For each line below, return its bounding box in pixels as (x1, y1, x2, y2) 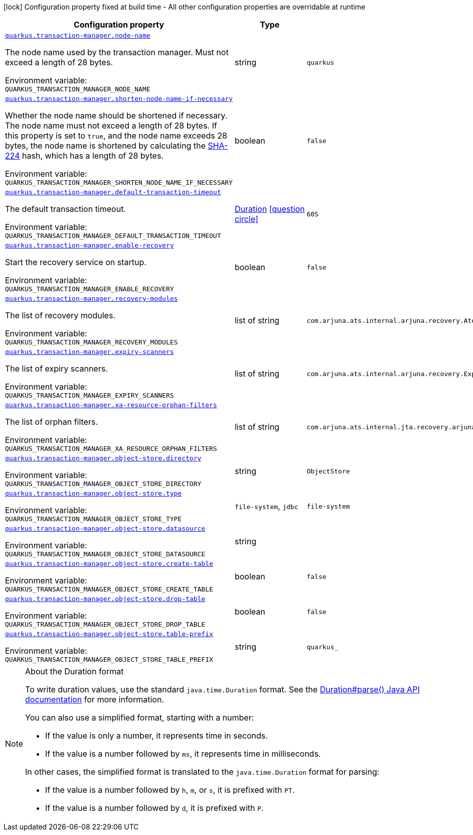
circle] (234, 214, 258, 224)
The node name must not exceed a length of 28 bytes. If (5, 121, 217, 131)
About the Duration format (25, 666, 124, 676)
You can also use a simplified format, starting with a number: (25, 712, 254, 723)
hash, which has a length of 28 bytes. (22, 151, 164, 161)
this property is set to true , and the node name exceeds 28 (5, 131, 227, 141)
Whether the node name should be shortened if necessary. (5, 110, 228, 121)
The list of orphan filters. (5, 417, 98, 427)
